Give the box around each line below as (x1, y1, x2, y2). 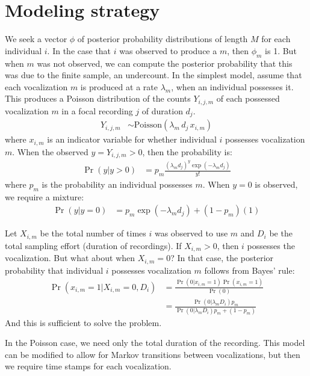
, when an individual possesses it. (171, 80, 294, 93)
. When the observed (12, 145, 88, 158)
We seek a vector (5, 32, 67, 45)
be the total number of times (40, 227, 146, 239)
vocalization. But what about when (5, 251, 135, 264)
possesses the (247, 239, 295, 251)
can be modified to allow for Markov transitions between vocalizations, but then (5, 348, 300, 360)
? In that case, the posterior (170, 251, 274, 264)
